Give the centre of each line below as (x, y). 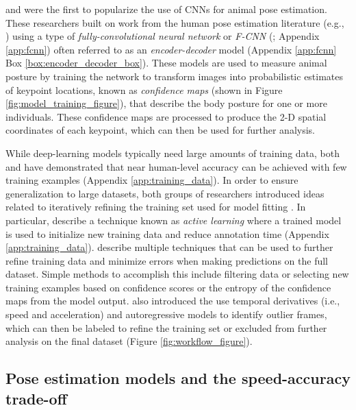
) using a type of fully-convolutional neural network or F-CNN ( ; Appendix (163, 36)
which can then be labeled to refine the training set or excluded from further (166, 327)
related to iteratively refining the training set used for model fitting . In (156, 207)
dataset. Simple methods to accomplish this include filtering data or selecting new (177, 274)
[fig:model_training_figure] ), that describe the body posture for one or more (166, 103)
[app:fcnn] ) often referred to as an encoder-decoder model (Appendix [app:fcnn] (171, 49)
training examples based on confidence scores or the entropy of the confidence (168, 287)
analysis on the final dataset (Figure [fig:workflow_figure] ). (129, 341)
